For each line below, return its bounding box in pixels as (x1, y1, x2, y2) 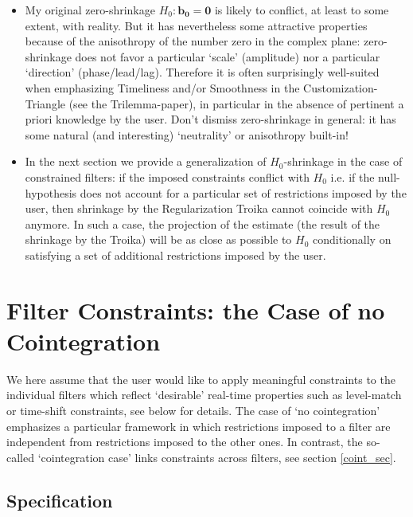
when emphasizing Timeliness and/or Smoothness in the (25, 79, 300, 96)
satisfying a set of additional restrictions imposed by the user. (25, 246, 326, 263)
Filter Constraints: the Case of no (6, 293, 385, 326)
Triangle (25, 95, 66, 112)
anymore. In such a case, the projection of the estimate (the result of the (25, 215, 380, 232)
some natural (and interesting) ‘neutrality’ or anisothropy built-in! (25, 126, 349, 143)
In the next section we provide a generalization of (25, 153, 267, 170)
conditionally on (313, 231, 392, 248)
